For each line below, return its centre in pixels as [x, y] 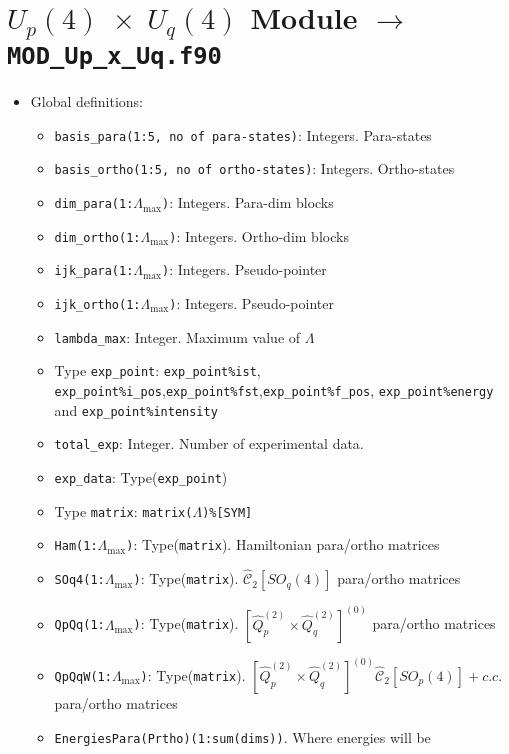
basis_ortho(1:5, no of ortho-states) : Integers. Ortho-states [254, 168]
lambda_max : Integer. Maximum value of [177, 336]
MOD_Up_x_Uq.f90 [114, 56]
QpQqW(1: [83, 677]
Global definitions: [87, 101]
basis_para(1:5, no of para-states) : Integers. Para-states [243, 134]
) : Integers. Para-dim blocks [248, 202]
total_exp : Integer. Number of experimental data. [209, 443]
